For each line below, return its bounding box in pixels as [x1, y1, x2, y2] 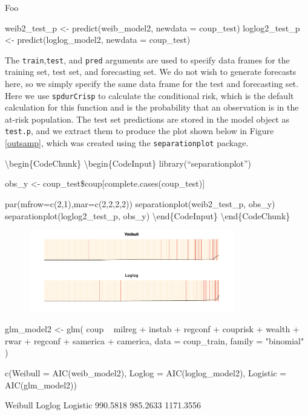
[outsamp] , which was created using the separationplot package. [5, 137, 249, 149]
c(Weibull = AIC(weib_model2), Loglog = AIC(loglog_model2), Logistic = [5, 367, 287, 379]
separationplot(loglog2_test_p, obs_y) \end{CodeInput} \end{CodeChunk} [5, 209, 290, 222]
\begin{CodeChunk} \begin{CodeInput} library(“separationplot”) [5, 156, 252, 169]
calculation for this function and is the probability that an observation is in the [5, 101, 299, 114]
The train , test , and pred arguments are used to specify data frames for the [5, 53, 290, 66]
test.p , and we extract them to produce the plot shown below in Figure [5, 124, 274, 137]
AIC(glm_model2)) [5, 378, 77, 391]
